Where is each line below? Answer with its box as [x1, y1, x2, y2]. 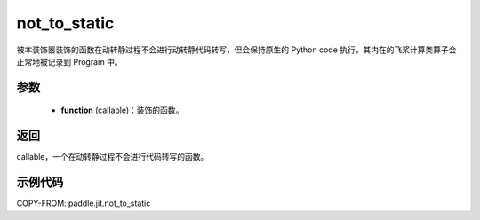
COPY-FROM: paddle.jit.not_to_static [16, 198, 151, 208]
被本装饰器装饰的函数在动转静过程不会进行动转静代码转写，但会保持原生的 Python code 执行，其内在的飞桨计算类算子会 [16, 44, 457, 55]
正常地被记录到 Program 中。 [16, 56, 124, 67]
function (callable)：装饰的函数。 [60, 105, 184, 115]
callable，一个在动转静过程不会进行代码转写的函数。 [16, 152, 209, 162]
